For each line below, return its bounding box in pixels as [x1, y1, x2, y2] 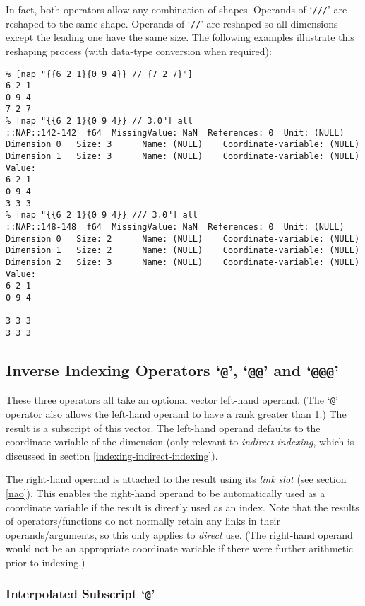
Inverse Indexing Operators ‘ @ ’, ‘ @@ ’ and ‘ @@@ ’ [6, 359, 339, 380]
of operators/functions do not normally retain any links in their [6, 513, 280, 528]
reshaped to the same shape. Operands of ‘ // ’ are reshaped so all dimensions [6, 16, 338, 30]
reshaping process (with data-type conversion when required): [6, 43, 272, 58]
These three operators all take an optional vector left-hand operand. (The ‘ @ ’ [6, 392, 338, 407]
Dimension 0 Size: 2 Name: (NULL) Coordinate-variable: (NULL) [6, 233, 360, 244]
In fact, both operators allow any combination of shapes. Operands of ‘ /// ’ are [6, 2, 347, 16]
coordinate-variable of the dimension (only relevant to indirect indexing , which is [6, 434, 354, 449]
